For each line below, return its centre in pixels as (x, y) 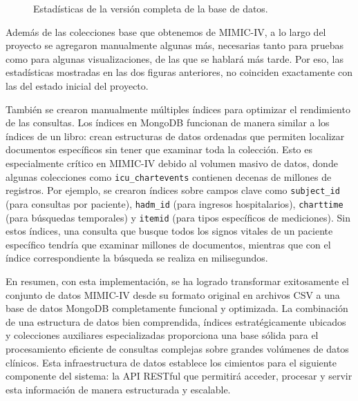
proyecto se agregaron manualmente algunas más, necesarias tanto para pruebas (175, 45)
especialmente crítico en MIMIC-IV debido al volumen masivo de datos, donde (172, 163)
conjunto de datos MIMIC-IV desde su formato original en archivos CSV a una (173, 294)
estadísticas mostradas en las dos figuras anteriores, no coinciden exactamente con (179, 72)
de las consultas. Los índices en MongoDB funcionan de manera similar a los (168, 123)
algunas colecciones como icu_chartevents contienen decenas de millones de (169, 176)
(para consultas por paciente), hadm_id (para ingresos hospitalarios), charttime (175, 203)
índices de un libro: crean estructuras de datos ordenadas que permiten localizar (175, 136)
